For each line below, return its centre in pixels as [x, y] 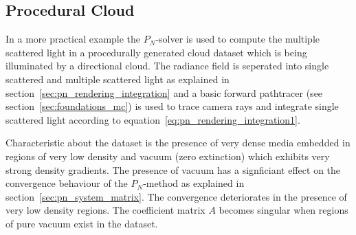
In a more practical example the [73, 39]
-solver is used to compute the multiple [238, 39]
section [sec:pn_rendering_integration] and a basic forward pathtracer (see [164, 92]
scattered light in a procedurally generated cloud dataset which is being [156, 52]
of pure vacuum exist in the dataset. [82, 223]
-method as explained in [194, 183]
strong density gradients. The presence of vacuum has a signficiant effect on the [173, 169]
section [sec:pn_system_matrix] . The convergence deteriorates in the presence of [176, 196]
